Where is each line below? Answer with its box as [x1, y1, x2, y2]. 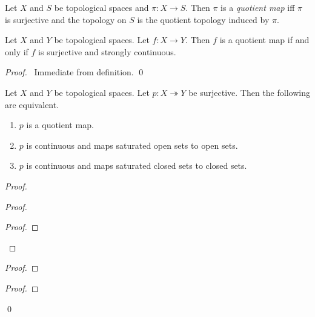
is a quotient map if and [219, 33, 310, 46]
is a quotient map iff [220, 1, 295, 13]
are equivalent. [5, 98, 59, 111]
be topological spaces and [54, 1, 149, 13]
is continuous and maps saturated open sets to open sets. [26, 138, 238, 151]
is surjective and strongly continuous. [38, 45, 176, 58]
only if [5, 45, 28, 58]
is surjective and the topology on [5, 13, 127, 26]
